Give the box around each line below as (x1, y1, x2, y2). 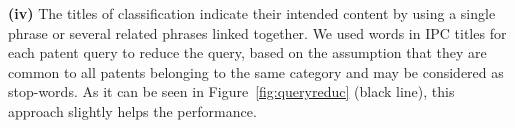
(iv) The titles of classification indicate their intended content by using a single (8, 3, 496, 23)
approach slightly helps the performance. (8, 100, 257, 121)
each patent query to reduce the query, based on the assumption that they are (8, 42, 487, 63)
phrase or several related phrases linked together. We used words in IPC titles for (8, 22, 507, 43)
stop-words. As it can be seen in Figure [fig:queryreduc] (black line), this (8, 81, 455, 102)
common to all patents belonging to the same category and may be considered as (8, 61, 504, 82)
